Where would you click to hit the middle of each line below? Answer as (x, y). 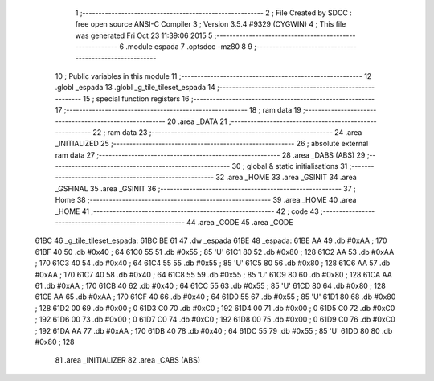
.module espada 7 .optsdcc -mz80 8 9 (189, 47)
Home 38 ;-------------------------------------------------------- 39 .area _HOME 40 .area (206, 200)
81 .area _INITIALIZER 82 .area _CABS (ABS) (128, 360)
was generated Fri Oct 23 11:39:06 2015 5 (144, 35)
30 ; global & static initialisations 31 (290, 166)
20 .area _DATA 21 (197, 121)
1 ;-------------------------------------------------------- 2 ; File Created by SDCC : (214, 13)
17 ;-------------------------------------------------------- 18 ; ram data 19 (178, 110)
